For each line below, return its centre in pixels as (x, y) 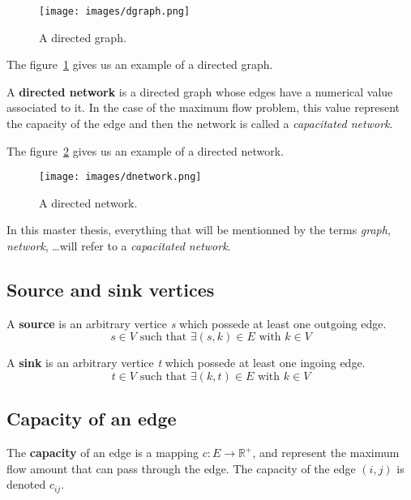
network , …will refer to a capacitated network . (119, 246)
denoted (26, 484)
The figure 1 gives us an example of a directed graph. (140, 64)
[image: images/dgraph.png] (115, 11)
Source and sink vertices (111, 290)
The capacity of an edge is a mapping (103, 453)
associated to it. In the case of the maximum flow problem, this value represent (203, 107)
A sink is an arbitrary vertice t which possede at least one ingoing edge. (186, 363)
